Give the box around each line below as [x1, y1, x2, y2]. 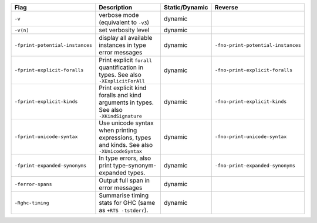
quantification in [99, 63, 144, 71]
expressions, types [99, 133, 151, 142]
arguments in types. [99, 98, 154, 107]
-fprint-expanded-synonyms [14, 162, 87, 169]
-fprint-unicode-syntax [14, 133, 78, 140]
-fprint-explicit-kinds [14, 98, 78, 105]
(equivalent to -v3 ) [99, 18, 150, 26]
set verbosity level [99, 26, 150, 34]
